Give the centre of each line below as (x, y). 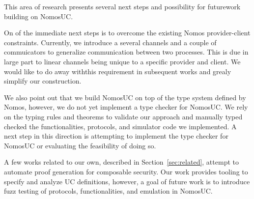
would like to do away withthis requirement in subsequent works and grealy (118, 71)
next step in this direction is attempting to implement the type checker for (116, 136)
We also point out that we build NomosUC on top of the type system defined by (125, 97)
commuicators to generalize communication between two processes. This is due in (126, 52)
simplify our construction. (43, 81)
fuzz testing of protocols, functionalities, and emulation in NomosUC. (108, 191)
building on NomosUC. (39, 16)
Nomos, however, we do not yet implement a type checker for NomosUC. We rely (126, 107)
